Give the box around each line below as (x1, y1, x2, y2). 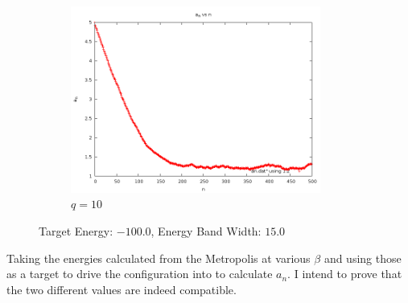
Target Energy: (39, 222, 113, 239)
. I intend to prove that (287, 265, 402, 282)
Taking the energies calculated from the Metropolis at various (6, 249, 311, 266)
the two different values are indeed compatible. (6, 280, 237, 297)
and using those (324, 249, 402, 266)
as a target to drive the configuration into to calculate (6, 265, 273, 282)
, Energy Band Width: (150, 222, 262, 239)
